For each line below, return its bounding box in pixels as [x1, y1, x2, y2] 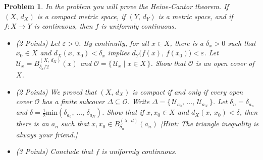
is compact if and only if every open [132, 86, 243, 97]
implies [108, 47, 130, 58]
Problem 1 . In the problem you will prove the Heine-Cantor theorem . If [4, 1, 229, 11]
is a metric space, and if [158, 11, 233, 21]
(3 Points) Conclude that [16, 146, 93, 156]
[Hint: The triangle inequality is [160, 118, 258, 129]
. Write [127, 96, 149, 107]
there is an [16, 118, 49, 129]
